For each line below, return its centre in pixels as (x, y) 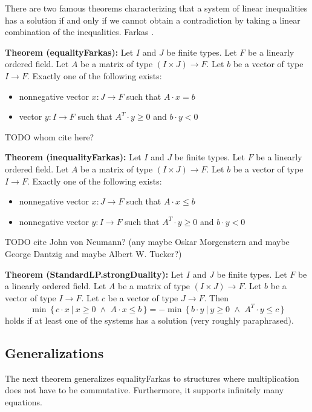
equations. (24, 401)
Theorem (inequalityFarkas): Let (73, 157)
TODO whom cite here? (50, 136)
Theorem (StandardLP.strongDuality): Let (94, 274)
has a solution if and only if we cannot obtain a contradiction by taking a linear (153, 20)
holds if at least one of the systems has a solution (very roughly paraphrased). (149, 320)
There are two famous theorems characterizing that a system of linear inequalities (156, 8)
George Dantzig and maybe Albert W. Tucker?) (93, 253)
